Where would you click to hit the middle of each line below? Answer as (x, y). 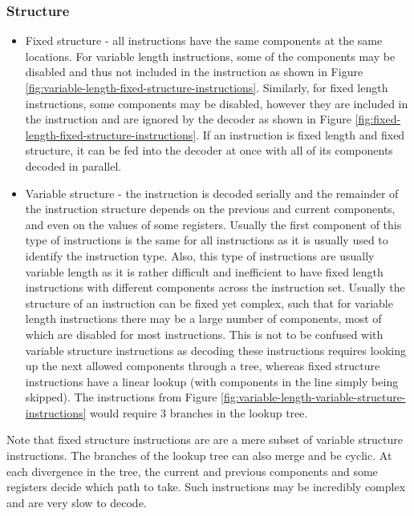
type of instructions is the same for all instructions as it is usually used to (207, 240)
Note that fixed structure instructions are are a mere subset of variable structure (205, 439)
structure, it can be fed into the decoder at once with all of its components (209, 150)
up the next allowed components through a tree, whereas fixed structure (203, 366)
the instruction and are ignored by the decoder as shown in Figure (189, 119)
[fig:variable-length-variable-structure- (313, 397)
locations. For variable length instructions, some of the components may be (210, 56)
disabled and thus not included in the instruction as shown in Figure (194, 72)
